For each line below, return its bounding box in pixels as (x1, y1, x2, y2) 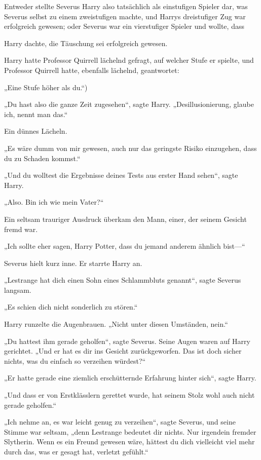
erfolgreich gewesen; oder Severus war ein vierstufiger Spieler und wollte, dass (4, 21, 244, 31)
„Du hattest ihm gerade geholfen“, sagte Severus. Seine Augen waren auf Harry (4, 335, 250, 346)
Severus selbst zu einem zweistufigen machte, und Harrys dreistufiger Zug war (4, 11, 246, 21)
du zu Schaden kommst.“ (4, 152, 81, 163)
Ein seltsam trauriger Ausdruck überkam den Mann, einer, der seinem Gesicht (4, 213, 247, 224)
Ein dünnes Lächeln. (4, 126, 67, 136)
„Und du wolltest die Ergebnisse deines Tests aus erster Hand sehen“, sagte (4, 170, 238, 180)
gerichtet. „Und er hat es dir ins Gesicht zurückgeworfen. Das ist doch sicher (4, 346, 242, 356)
